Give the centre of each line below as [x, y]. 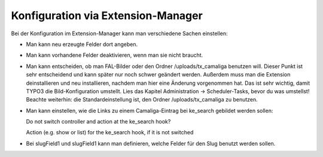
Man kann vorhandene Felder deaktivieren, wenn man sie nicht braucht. [115, 55]
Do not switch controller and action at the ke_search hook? [98, 122]
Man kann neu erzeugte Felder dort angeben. [82, 44]
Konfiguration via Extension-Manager [107, 16]
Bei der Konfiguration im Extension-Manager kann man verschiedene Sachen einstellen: [119, 33]
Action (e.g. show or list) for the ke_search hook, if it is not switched [110, 133]
